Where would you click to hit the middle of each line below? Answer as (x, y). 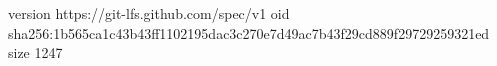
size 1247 (35, 52)
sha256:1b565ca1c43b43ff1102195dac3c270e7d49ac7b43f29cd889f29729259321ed (249, 32)
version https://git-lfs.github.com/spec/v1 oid (149, 13)
